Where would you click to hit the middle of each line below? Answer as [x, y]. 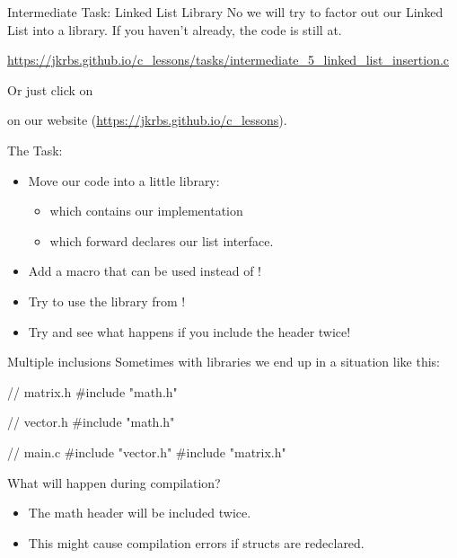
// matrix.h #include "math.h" [92, 391]
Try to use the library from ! [107, 301]
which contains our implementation [146, 211]
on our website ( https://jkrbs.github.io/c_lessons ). [147, 120]
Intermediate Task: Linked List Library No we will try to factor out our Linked [225, 12]
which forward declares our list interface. [162, 240]
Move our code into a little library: [124, 180]
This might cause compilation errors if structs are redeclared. [196, 542]
